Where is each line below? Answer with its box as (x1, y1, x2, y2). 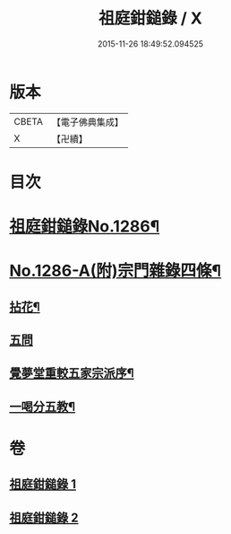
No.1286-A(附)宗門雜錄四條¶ (9, 261, 222, 281)
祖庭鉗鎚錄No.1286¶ (9, 216, 160, 237)
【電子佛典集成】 (51, 116, 124, 128)
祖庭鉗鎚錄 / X (98, 8, 203, 29)
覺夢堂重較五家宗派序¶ (9, 365, 134, 381)
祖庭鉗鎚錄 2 (9, 510, 79, 525)
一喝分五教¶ (9, 398, 76, 414)
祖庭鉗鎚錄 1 (9, 477, 77, 492)
